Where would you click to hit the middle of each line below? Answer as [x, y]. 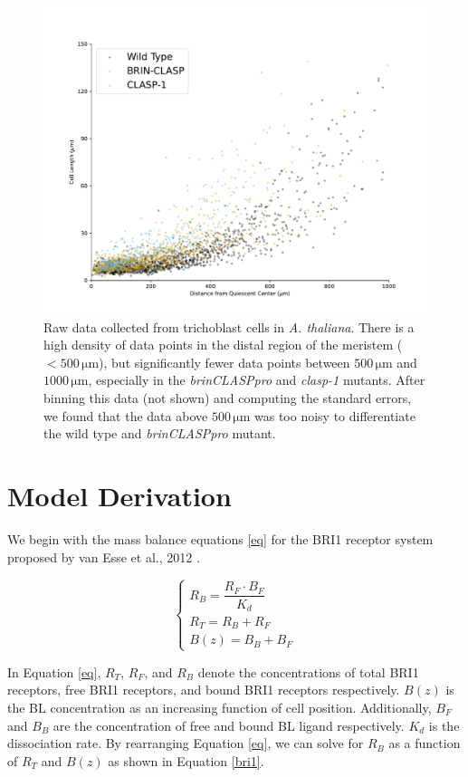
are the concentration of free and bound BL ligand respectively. [229, 725]
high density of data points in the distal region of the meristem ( [223, 345]
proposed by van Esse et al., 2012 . [104, 556]
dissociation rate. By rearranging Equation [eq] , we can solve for [186, 743]
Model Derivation [119, 496]
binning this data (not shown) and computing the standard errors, [228, 398]
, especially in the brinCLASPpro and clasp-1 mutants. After [257, 380]
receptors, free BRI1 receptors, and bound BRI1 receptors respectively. [204, 690]
